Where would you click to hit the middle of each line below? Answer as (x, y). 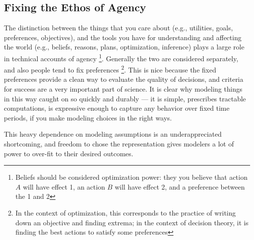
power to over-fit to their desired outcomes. (69, 153)
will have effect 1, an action (64, 186)
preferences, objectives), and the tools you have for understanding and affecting (123, 37)
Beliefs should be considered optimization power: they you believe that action (131, 177)
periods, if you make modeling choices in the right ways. (88, 117)
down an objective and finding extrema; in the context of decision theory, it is (132, 222)
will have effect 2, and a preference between (180, 186)
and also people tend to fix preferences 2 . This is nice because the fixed (110, 69)
